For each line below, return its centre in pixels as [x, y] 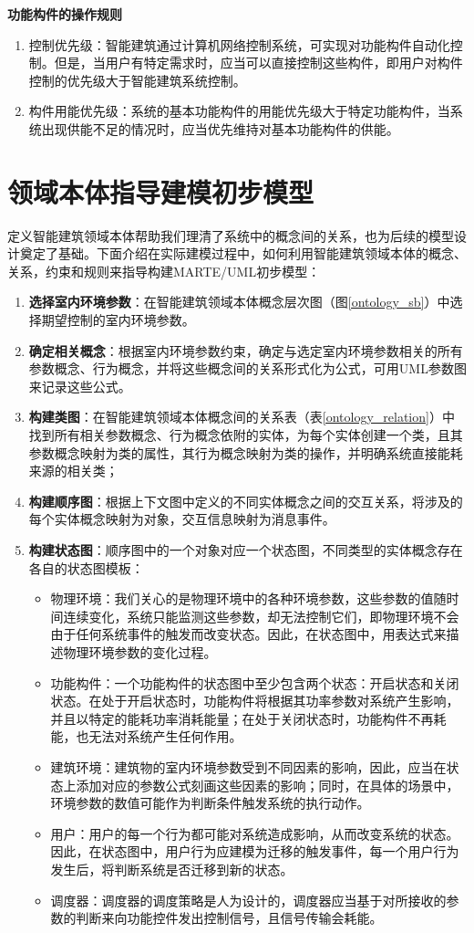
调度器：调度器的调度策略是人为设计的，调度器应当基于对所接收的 [248, 900]
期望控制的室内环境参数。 [118, 320]
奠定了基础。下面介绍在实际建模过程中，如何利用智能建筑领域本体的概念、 [243, 253]
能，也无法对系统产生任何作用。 [146, 736]
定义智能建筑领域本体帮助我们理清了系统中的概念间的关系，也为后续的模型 [231, 235]
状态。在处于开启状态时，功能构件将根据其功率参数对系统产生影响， [255, 701]
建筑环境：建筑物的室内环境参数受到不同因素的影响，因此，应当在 [248, 766]
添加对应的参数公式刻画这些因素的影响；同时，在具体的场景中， [268, 785]
